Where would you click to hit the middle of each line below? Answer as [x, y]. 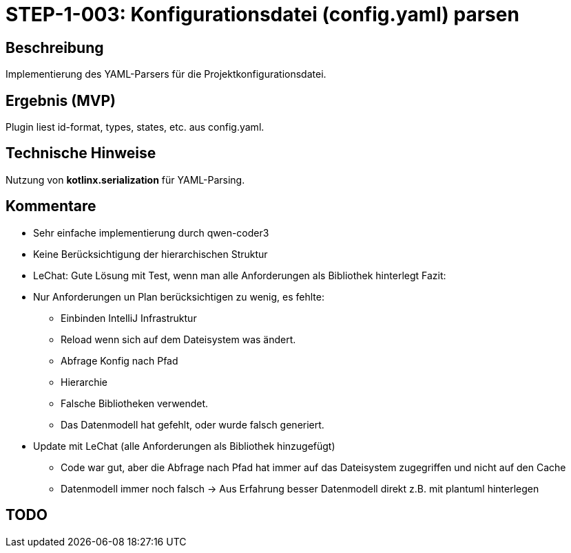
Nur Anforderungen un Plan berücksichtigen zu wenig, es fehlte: [179, 296]
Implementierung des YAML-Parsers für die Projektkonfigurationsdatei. [166, 74]
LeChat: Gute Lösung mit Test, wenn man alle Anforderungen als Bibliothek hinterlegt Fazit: [240, 275]
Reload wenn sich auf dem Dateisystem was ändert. [178, 339]
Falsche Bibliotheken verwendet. [135, 403]
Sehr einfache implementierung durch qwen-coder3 [151, 232]
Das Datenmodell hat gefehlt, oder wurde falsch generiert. [193, 424]
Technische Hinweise [81, 153]
